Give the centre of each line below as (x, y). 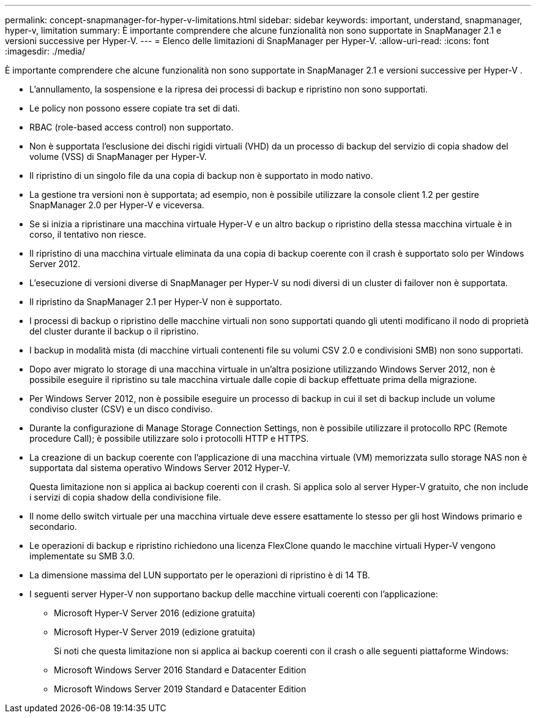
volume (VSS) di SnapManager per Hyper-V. (118, 157)
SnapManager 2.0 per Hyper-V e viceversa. (117, 205)
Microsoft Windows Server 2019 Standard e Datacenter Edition (180, 689)
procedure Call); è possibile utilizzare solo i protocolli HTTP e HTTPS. (169, 438)
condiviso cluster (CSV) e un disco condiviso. (121, 409)
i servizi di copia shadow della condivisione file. (125, 497)
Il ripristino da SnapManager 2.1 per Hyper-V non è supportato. (156, 302)
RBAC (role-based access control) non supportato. (132, 127)
